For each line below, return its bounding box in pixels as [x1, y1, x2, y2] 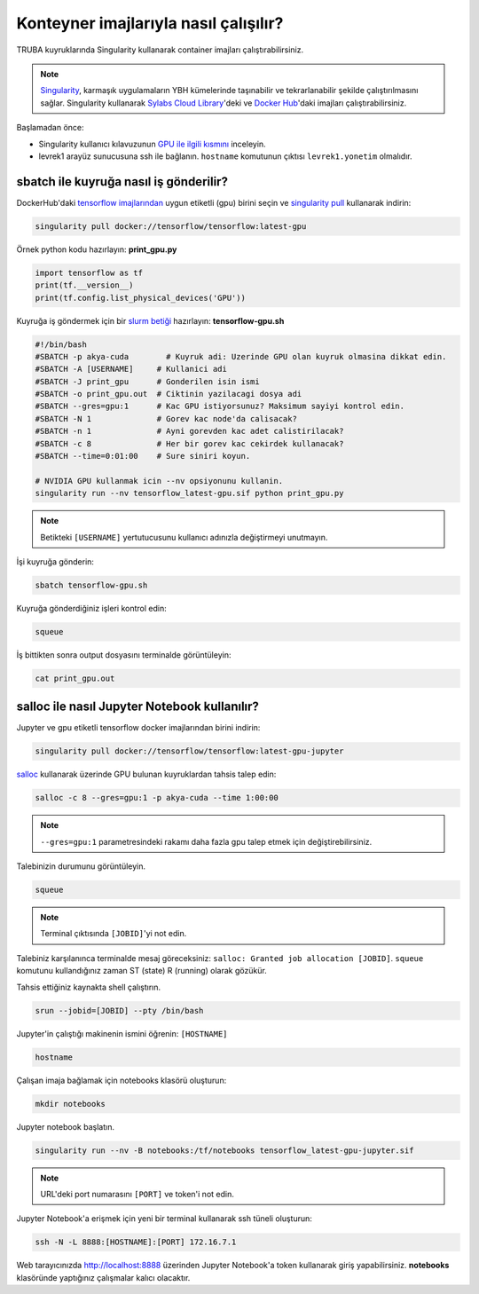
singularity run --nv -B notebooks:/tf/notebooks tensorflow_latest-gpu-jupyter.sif [35, 1145, 414, 1156]
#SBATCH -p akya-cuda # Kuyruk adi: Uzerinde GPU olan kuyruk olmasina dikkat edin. [35, 351, 447, 361]
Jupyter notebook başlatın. [16, 1121, 115, 1132]
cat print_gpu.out [35, 673, 115, 683]
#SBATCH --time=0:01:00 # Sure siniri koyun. [35, 451, 251, 462]
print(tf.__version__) [35, 280, 134, 290]
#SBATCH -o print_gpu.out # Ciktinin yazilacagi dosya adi [35, 389, 302, 399]
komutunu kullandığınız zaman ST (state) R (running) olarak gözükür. [16, 966, 268, 976]
